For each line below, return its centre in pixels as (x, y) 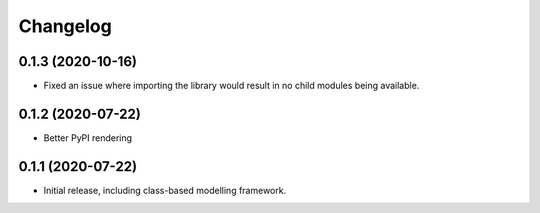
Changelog (65, 26)
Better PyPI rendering (88, 137)
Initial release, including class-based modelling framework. (165, 190)
